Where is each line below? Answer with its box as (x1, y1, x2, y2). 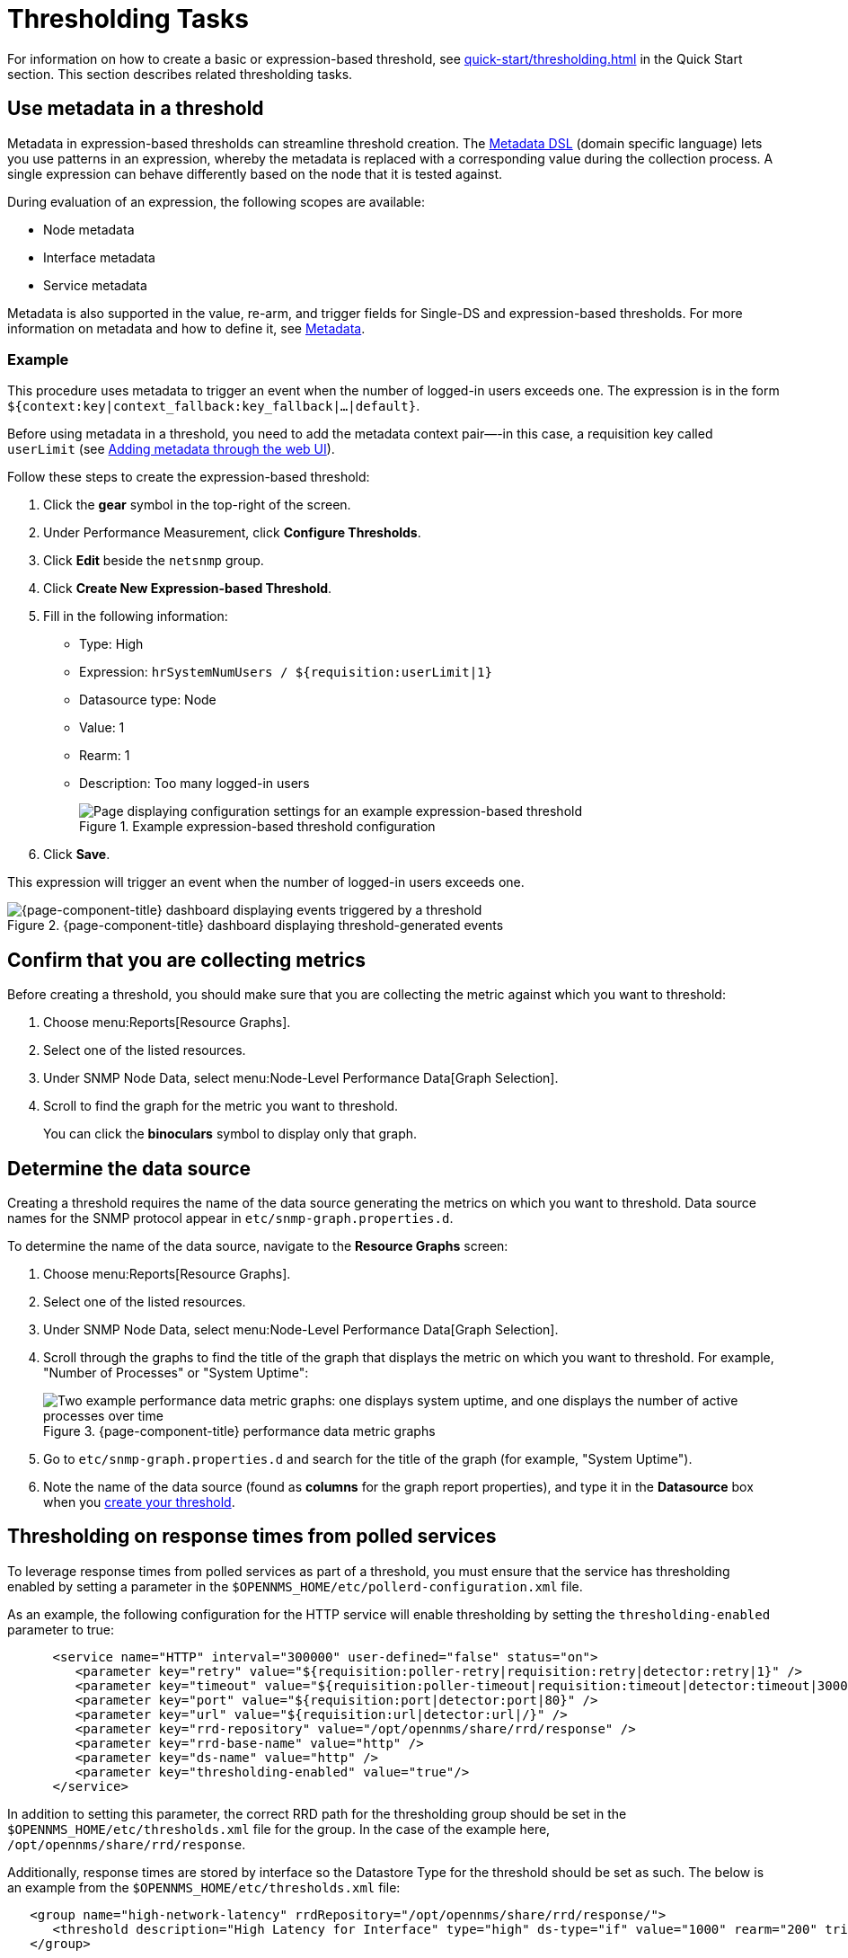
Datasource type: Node (79, 692, 216, 708)
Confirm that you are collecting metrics (7, 948, 367, 971)
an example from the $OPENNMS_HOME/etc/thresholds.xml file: (7, 1879, 401, 1895)
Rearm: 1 (79, 748, 130, 764)
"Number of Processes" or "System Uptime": (43, 1365, 309, 1381)
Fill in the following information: (43, 608, 228, 625)
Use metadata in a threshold (7, 97, 264, 120)
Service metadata (43, 277, 147, 293)
